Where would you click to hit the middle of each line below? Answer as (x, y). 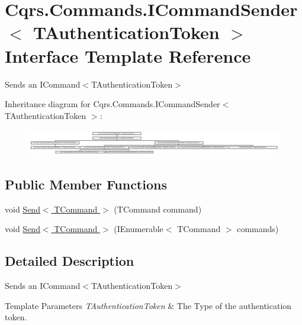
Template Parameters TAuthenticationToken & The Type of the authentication (148, 305)
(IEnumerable (139, 229)
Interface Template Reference (128, 55)
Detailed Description (70, 261)
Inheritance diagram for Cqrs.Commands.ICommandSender (113, 104)
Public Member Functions (86, 184)
